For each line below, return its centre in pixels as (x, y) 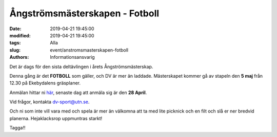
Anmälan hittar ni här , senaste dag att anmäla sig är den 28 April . (78, 93)
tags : (15, 43)
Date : (15, 29)
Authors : (19, 57)
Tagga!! (17, 128)
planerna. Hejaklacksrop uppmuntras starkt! (56, 118)
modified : (20, 35)
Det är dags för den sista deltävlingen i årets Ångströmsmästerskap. (81, 66)
